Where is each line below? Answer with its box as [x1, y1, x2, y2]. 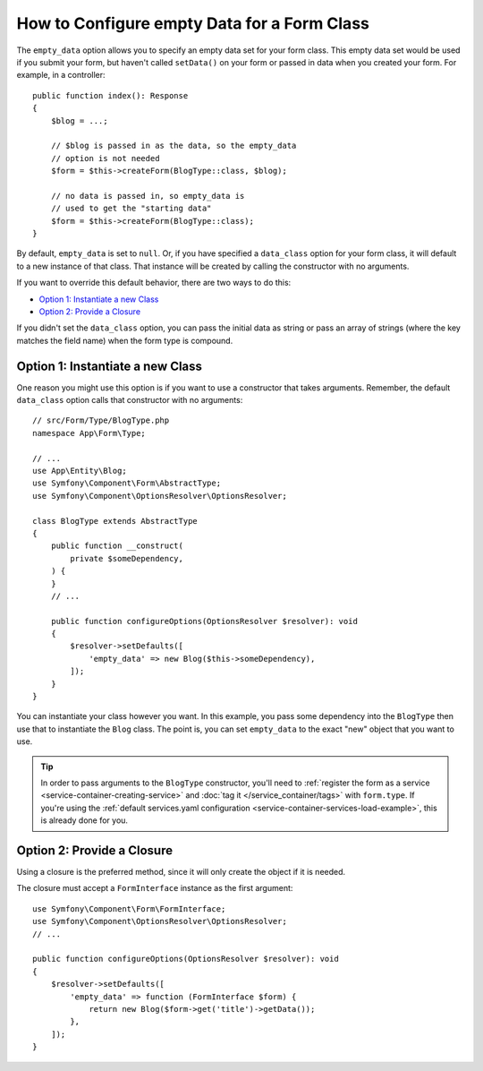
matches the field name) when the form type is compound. [16, 335, 233, 346]
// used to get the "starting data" [50, 203, 212, 214]
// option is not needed [50, 153, 160, 163]
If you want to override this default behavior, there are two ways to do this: [16, 278, 292, 288]
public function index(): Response [32, 90, 189, 100]
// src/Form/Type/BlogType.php [32, 416, 170, 425]
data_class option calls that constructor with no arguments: [16, 395, 243, 406]
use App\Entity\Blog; [32, 466, 127, 476]
